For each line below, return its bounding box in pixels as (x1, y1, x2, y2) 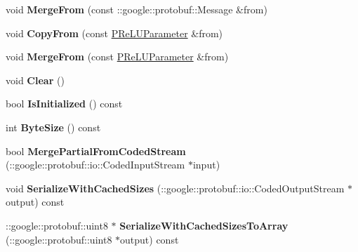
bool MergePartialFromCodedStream (6, 143, 186, 158)
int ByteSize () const (6, 119, 101, 134)
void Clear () (6, 72, 65, 87)
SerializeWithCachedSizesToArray (119, 218, 289, 232)
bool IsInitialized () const (6, 96, 123, 111)
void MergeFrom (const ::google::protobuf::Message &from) (6, 2, 267, 16)
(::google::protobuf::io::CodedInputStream (6, 157, 185, 172)
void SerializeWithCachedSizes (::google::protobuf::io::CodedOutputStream (6, 180, 345, 195)
